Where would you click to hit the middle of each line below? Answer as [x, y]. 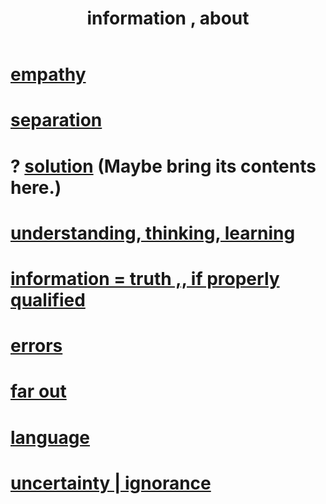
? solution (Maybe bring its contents [163, 166]
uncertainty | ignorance [111, 483]
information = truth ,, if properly [145, 278]
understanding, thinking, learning [153, 233]
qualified [48, 299]
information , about [168, 18]
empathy [48, 74]
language [50, 437]
